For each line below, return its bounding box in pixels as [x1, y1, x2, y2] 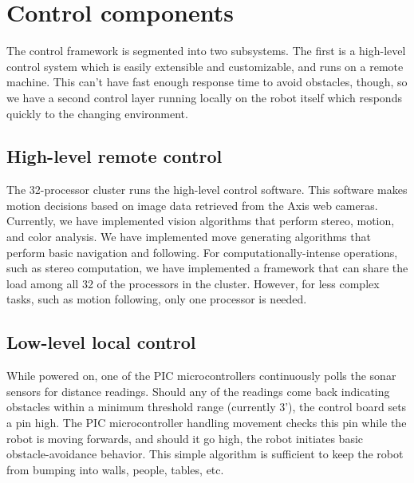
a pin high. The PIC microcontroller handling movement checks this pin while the [6, 414, 407, 431]
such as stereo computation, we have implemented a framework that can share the [6, 259, 408, 276]
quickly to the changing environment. [6, 105, 188, 121]
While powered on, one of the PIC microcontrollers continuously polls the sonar [6, 367, 396, 384]
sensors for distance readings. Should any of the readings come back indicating [6, 382, 390, 399]
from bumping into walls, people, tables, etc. [6, 461, 224, 477]
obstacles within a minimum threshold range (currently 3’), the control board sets [6, 398, 407, 415]
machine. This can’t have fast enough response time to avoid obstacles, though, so [6, 73, 408, 90]
